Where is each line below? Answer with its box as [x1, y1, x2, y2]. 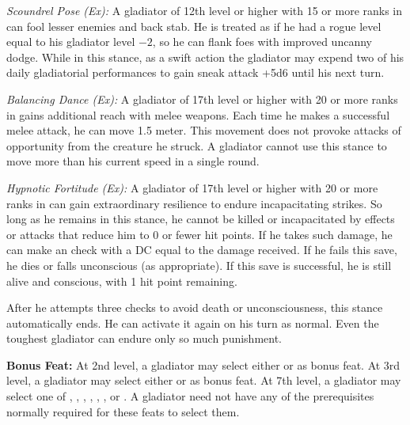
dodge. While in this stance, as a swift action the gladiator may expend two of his [6, 48, 404, 65]
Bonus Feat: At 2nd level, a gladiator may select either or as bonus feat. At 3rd [6, 356, 401, 373]
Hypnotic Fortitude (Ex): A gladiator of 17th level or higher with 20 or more [6, 179, 378, 195]
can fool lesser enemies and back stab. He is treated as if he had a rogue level [6, 17, 382, 34]
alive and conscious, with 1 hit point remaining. [6, 272, 237, 289]
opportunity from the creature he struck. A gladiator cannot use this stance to [6, 137, 387, 154]
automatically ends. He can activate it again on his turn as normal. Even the [6, 314, 379, 331]
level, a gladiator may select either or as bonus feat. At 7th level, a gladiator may [6, 372, 401, 389]
